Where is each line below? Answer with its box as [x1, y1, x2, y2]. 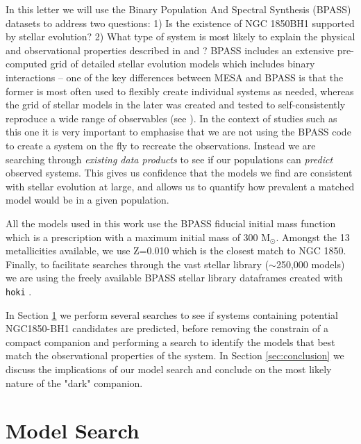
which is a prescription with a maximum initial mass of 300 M [6, 229, 271, 244]
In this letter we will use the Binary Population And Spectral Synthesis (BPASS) [6, 2, 351, 16]
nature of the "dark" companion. [6, 375, 143, 390]
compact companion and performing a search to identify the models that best [6, 334, 335, 349]
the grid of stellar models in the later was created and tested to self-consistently [6, 97, 346, 112]
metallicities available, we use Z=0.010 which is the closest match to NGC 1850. [6, 243, 346, 258]
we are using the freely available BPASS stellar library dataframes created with [6, 270, 343, 285]
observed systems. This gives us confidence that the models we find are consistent [6, 165, 353, 180]
